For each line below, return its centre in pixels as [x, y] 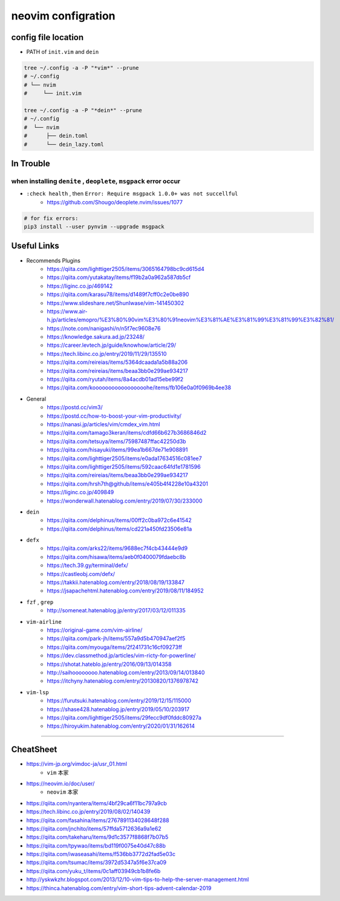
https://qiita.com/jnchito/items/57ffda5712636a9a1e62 [94, 828]
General [36, 399]
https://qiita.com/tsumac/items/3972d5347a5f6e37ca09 [96, 862]
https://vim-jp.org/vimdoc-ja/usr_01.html [77, 764]
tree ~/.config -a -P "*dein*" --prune [83, 110]
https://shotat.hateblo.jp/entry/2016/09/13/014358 [109, 664]
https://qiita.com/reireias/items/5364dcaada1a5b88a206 [117, 362]
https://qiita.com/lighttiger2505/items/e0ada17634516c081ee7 [124, 458]
